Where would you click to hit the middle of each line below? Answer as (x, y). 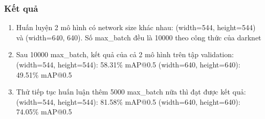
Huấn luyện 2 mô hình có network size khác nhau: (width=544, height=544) (136, 27)
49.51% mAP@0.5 (44, 74)
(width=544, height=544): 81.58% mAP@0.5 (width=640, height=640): (128, 101)
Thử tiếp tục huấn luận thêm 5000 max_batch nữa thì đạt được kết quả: (131, 92)
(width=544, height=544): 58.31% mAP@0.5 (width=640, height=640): (128, 64)
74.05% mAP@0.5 (44, 112)
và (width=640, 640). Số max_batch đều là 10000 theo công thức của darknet (139, 37)
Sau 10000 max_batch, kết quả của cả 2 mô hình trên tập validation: (125, 54)
